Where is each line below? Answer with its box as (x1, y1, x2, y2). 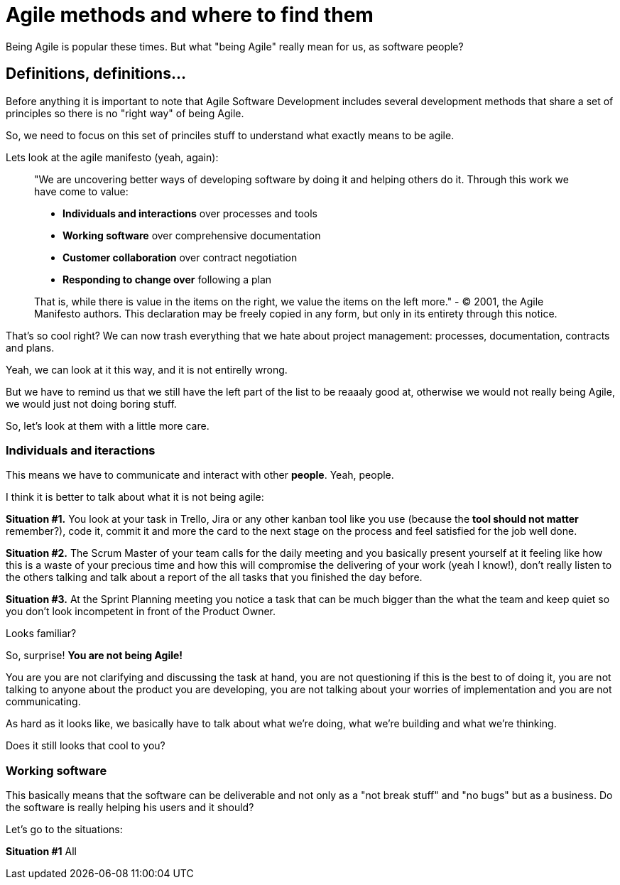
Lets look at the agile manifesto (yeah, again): (6, 151, 219, 163)
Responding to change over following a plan (62, 273, 272, 286)
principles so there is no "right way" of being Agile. (6, 107, 244, 119)
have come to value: (34, 185, 129, 197)
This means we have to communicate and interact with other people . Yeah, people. (6, 469, 394, 482)
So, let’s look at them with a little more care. (6, 419, 210, 432)
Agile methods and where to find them (6, 3, 374, 27)
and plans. (6, 341, 55, 354)
